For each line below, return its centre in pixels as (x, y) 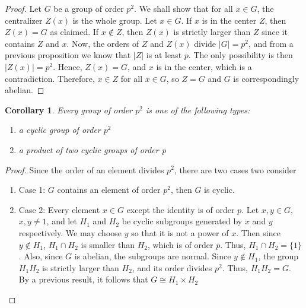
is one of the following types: (198, 109)
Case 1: (32, 190)
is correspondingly (266, 78)
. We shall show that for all (184, 8)
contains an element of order (109, 190)
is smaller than (108, 244)
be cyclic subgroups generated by (182, 221)
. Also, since (41, 256)
